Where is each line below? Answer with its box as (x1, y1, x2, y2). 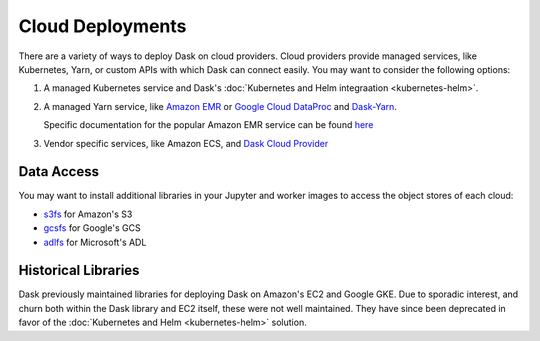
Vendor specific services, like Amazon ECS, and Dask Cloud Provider (43, 137, 329, 149)
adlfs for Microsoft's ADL (43, 236, 147, 248)
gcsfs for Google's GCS (43, 222, 141, 234)
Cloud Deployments (18, 15, 187, 37)
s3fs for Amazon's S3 (43, 208, 133, 220)
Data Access (18, 163, 100, 180)
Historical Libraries (18, 262, 140, 279)
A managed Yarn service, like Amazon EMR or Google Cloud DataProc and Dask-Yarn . (43, 100, 397, 112)
